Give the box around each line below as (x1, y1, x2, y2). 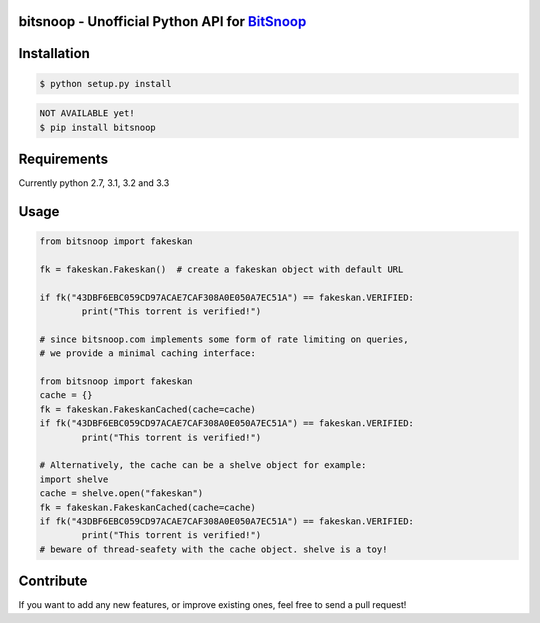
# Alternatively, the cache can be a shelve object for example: (39, 460, 367, 471)
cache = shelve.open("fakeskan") (39, 488, 204, 499)
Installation (18, 45, 90, 62)
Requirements (18, 151, 109, 167)
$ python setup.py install (39, 78, 172, 89)
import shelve (39, 473, 109, 485)
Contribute (18, 573, 88, 590)
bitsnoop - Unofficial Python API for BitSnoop (18, 13, 307, 30)
